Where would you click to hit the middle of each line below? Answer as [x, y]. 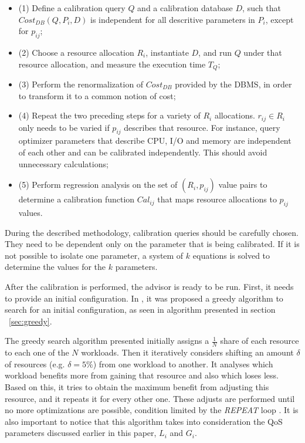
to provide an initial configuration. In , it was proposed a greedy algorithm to [144, 298]
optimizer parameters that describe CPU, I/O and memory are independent [155, 141]
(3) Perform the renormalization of [81, 84]
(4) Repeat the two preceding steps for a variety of [109, 115]
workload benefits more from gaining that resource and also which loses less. [142, 375]
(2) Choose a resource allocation [76, 52]
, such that [262, 8]
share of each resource [260, 341]
